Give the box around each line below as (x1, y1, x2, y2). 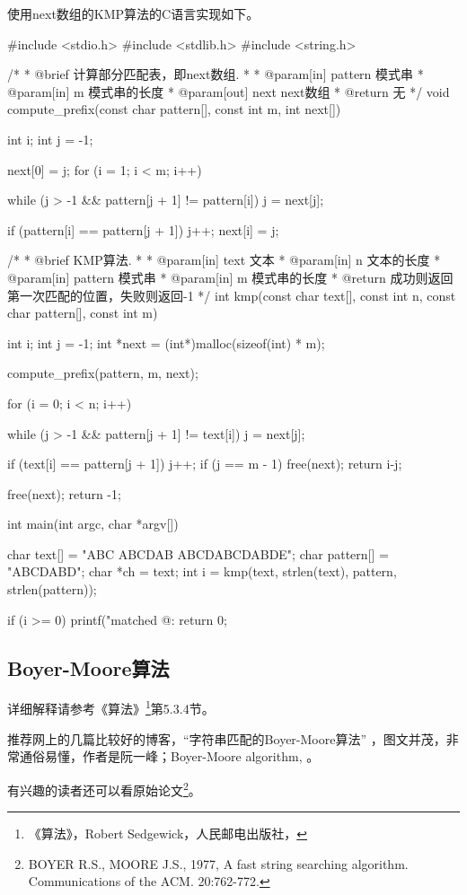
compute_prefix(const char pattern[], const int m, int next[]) (7, 100, 341, 118)
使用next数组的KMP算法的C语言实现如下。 (7, 4, 260, 22)
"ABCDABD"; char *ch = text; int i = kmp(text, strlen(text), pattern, (7, 562, 397, 581)
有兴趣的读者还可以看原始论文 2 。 (7, 777, 201, 799)
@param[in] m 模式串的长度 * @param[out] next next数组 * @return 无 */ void (7, 82, 450, 101)
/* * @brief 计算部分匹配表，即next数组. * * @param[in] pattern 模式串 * (7, 65, 424, 83)
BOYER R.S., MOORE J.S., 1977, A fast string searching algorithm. (28, 854, 409, 873)
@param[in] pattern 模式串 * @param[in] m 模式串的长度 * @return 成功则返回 (7, 268, 454, 286)
